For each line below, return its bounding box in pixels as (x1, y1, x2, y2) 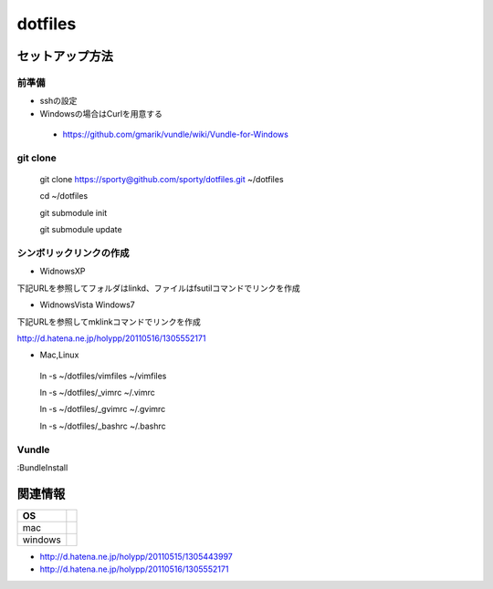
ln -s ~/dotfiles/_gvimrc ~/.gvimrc (39, 404, 166, 415)
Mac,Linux (39, 349, 79, 360)
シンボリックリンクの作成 (16, 246, 130, 259)
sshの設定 (39, 96, 78, 107)
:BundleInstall (16, 462, 68, 473)
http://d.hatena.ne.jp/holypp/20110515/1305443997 (39, 551, 233, 562)
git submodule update (39, 224, 122, 235)
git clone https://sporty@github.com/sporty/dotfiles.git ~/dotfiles (39, 174, 284, 185)
